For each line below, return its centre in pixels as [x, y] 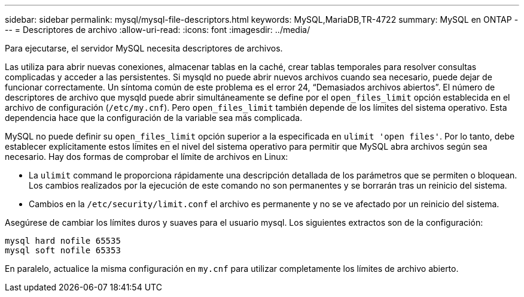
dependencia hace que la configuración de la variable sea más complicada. [154, 118]
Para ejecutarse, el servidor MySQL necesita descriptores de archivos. [144, 48]
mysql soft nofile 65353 [63, 250]
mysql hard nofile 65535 [63, 241]
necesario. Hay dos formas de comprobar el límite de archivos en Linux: [147, 157]
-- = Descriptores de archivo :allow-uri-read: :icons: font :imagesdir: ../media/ [158, 30]
